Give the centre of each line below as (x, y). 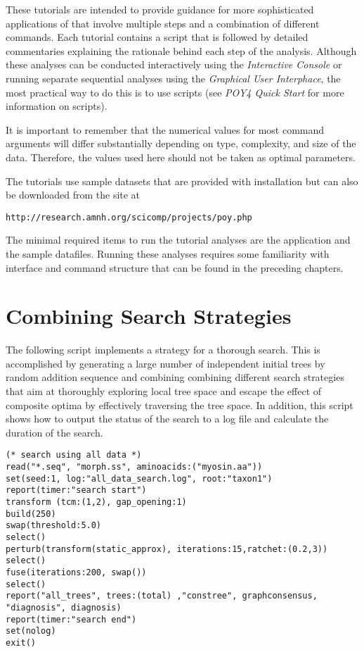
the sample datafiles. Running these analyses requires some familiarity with (168, 253)
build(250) (31, 514)
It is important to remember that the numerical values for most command (165, 129)
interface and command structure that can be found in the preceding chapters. (175, 267)
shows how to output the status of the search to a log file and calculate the (167, 419)
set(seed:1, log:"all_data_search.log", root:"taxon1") (139, 478)
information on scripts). (57, 106)
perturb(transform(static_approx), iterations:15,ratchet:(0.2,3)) (167, 549)
